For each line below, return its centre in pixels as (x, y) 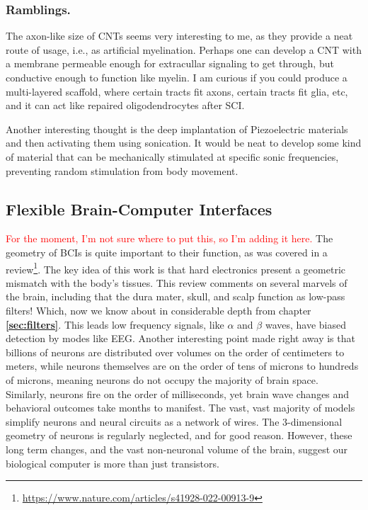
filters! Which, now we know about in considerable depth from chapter (159, 310)
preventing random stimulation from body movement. (122, 170)
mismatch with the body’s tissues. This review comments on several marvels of (177, 282)
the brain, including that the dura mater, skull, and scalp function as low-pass (176, 296)
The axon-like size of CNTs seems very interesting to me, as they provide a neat (179, 36)
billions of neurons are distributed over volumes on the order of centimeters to (175, 352)
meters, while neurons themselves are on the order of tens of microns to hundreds (182, 366)
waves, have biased (305, 324)
